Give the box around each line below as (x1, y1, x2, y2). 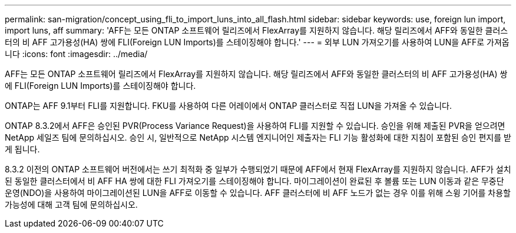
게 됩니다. (5, 144, 40, 154)
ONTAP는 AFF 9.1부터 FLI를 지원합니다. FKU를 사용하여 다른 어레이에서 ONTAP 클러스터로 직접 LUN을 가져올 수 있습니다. (5, 101, 452, 111)
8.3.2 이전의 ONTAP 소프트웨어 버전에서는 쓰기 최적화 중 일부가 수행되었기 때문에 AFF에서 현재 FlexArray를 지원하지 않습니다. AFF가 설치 (5, 164, 511, 174)
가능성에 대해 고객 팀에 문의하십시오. (5, 199, 138, 209)
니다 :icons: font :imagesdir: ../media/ (5, 49, 148, 59)
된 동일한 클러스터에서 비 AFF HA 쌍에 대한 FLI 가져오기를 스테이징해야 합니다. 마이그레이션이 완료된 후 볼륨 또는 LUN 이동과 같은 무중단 (5, 176, 504, 186)
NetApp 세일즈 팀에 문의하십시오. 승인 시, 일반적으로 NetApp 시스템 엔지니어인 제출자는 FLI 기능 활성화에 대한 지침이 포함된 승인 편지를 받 (5, 132, 511, 142)
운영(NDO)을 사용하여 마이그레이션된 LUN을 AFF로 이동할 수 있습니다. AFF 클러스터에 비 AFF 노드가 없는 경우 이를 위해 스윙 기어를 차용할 (5, 188, 511, 198)
